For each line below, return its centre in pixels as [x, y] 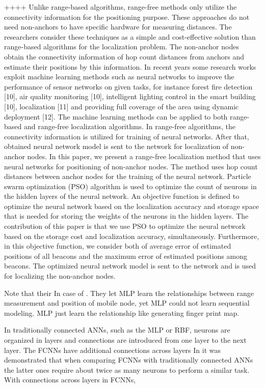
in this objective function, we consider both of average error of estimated [118, 246]
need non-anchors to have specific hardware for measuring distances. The [118, 27]
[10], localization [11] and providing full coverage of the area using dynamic [122, 106]
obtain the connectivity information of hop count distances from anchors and [124, 56]
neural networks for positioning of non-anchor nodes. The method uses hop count [131, 166]
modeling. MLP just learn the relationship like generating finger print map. [122, 312]
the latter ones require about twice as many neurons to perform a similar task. [127, 369]
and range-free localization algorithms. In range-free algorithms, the [129, 126]
